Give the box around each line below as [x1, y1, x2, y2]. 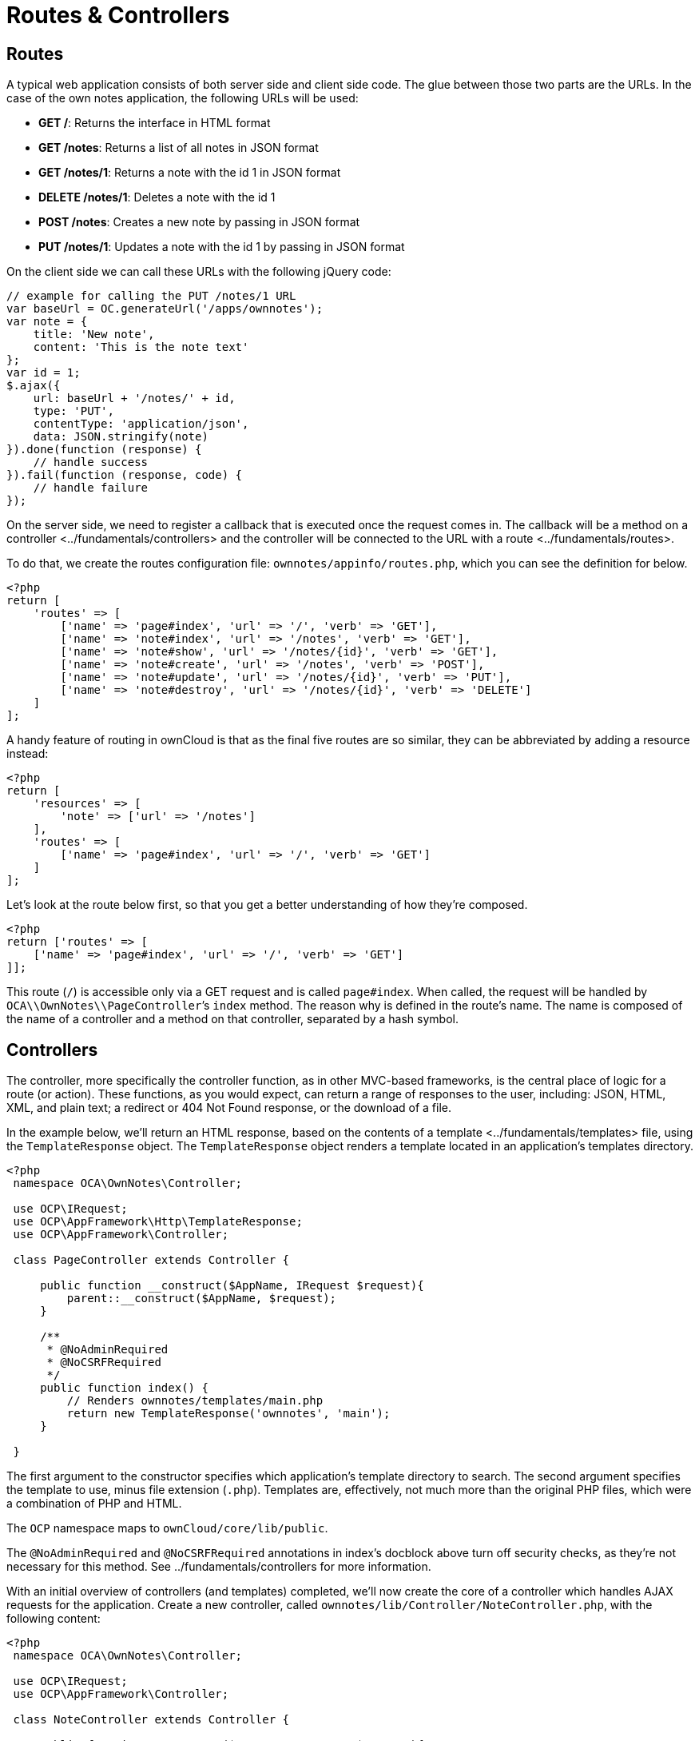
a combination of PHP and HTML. [6, 1496, 182, 1511]
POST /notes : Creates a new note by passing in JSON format [38, 215, 360, 229]
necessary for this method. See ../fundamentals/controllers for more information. [6, 1560, 431, 1574]
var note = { [6, 315, 88, 329]
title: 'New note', [33, 328, 155, 341]
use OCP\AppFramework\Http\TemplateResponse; [13, 1215, 303, 1229]
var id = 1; [6, 366, 81, 380]
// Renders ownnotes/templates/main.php [66, 1394, 324, 1408]
